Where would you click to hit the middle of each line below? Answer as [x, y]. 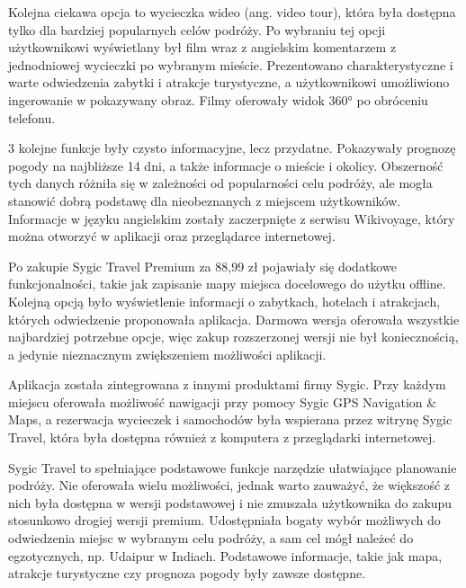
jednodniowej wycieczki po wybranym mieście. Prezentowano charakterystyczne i [231, 64]
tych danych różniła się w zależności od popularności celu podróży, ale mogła [220, 183]
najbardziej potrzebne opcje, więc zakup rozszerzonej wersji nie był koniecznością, [233, 337]
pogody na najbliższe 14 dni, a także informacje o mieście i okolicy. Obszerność [226, 165]
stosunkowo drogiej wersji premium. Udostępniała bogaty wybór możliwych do [224, 520]
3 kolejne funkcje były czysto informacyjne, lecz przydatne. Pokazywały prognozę [232, 148]
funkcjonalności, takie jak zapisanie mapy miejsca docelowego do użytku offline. [227, 284]
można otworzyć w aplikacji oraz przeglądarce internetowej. [172, 236]
